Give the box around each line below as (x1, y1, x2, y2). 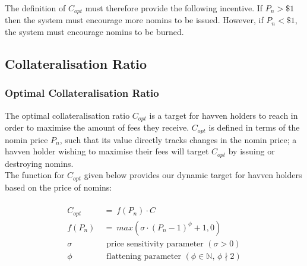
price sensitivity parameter (106, 239, 204, 248)
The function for (5, 169, 65, 181)
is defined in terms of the (208, 121, 300, 134)
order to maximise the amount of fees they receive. (5, 121, 189, 134)
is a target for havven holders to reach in (149, 109, 298, 121)
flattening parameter (106, 252, 181, 261)
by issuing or (228, 145, 275, 157)
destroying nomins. (5, 157, 74, 169)
